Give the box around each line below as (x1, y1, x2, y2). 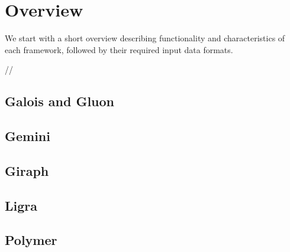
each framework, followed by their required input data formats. (5, 43, 233, 55)
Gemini (5, 127, 50, 145)
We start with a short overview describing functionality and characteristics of (5, 32, 285, 44)
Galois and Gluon (5, 92, 114, 110)
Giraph (5, 161, 49, 179)
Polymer (5, 231, 57, 249)
